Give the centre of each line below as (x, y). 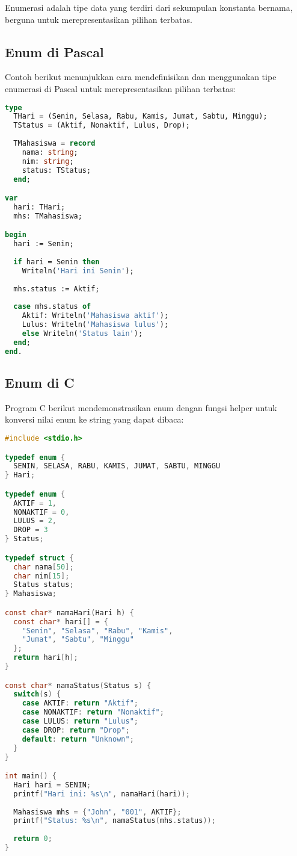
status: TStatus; (57, 170)
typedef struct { (39, 558)
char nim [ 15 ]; (41, 576)
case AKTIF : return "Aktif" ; (80, 703)
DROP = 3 (31, 530)
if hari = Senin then (57, 262)
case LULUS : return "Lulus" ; (80, 721)
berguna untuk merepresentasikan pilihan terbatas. (99, 19)
